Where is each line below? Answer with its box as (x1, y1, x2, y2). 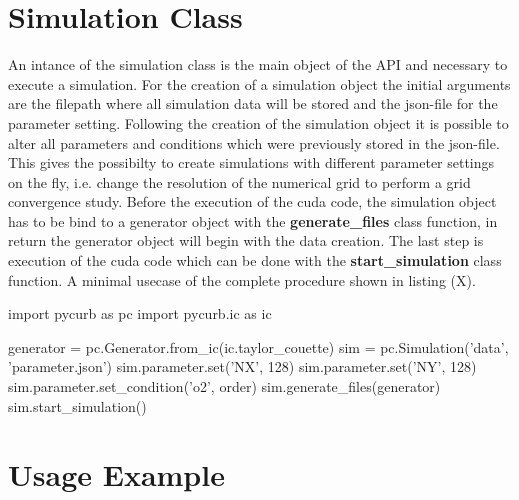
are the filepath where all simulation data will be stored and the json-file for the (8, 93, 498, 114)
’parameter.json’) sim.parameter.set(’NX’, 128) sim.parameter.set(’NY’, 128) (8, 356, 477, 377)
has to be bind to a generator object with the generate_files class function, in (8, 210, 498, 231)
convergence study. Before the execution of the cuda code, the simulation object (8, 191, 497, 212)
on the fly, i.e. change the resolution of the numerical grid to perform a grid (8, 171, 471, 192)
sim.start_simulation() (8, 395, 147, 416)
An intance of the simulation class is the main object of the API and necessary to (8, 54, 508, 75)
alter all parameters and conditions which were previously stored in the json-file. (8, 132, 500, 153)
